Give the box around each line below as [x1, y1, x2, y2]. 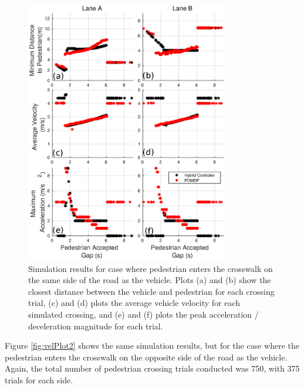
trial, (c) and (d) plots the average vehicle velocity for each [28, 297, 241, 309]
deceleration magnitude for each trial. [28, 319, 163, 332]
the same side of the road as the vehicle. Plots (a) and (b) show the [28, 274, 271, 286]
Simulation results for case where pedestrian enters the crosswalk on [28, 262, 273, 274]
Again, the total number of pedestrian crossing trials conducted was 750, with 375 [5, 362, 300, 375]
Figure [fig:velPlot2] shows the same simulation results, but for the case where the [5, 339, 299, 352]
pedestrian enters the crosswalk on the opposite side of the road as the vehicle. [5, 350, 288, 363]
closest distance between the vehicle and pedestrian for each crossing [28, 285, 275, 297]
